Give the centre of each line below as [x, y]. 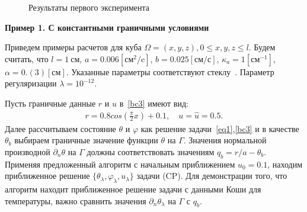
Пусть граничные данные [50, 103]
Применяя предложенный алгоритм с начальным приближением [120, 164]
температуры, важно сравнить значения [76, 200]
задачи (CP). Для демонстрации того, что [212, 176]
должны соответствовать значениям [151, 151]
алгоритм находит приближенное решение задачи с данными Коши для [133, 189]
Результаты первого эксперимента [89, 7]
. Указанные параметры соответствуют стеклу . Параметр [170, 71]
